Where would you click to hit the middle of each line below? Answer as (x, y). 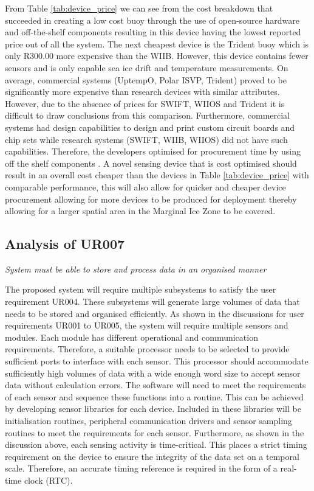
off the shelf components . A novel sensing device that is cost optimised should (151, 163)
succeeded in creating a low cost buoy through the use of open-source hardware (152, 20)
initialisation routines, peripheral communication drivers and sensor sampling (148, 421)
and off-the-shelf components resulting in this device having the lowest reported (153, 32)
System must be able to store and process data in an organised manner (136, 269)
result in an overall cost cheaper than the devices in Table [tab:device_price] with (157, 175)
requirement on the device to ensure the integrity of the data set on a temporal (152, 456)
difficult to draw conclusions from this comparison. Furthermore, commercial (147, 115)
